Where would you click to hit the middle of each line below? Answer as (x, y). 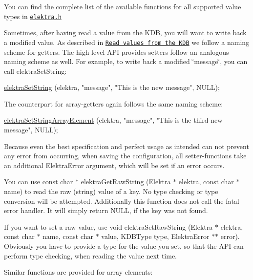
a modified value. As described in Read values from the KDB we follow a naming (127, 42)
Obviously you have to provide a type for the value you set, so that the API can (124, 246)
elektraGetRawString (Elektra (126, 182)
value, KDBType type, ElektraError (155, 236)
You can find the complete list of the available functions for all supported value (123, 6)
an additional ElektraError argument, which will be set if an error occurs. (114, 165)
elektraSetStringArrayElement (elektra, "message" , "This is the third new (113, 120)
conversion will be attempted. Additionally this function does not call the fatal (122, 201)
